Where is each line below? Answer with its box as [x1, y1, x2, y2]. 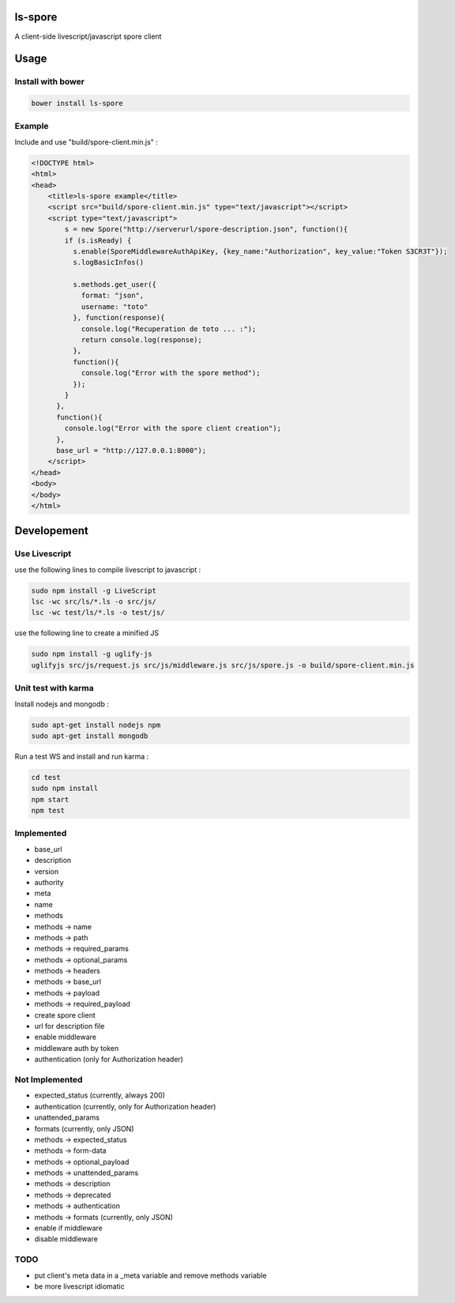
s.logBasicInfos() [72, 258, 145, 267]
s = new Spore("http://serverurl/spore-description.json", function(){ [64, 225, 348, 234]
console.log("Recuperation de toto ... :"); [81, 324, 257, 333]
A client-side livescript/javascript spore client [14, 32, 162, 41]
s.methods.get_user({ [72, 281, 157, 289]
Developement [14, 524, 88, 537]
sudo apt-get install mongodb [31, 731, 149, 740]
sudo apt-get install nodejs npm [31, 720, 161, 729]
